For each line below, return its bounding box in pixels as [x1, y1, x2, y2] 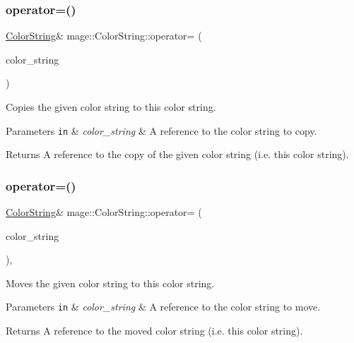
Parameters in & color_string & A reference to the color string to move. [6, 299, 321, 314]
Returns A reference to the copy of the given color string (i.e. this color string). [6, 147, 349, 162]
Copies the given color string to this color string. [6, 100, 216, 114]
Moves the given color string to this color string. [6, 275, 215, 290]
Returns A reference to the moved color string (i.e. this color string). [6, 323, 303, 338]
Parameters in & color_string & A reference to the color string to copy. [6, 123, 317, 138]
